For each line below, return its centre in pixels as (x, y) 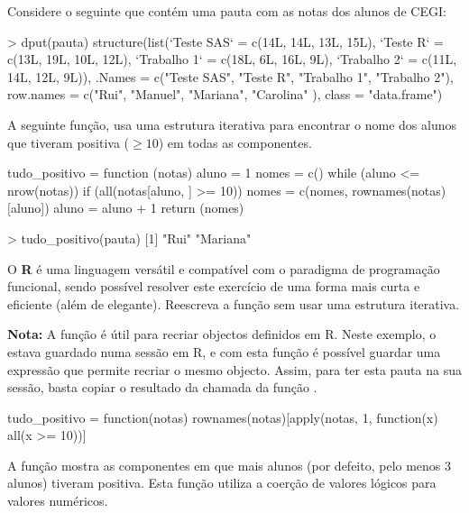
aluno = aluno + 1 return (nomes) (149, 208)
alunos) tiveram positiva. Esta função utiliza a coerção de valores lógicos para (222, 483)
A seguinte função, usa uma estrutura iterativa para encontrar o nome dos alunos (232, 124)
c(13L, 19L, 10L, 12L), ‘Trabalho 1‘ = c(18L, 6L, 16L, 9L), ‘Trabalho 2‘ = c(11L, (232, 59)
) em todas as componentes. (235, 142)
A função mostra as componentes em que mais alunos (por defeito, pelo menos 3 (230, 465)
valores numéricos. (58, 501)
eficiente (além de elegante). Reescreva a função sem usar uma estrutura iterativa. (234, 303)
